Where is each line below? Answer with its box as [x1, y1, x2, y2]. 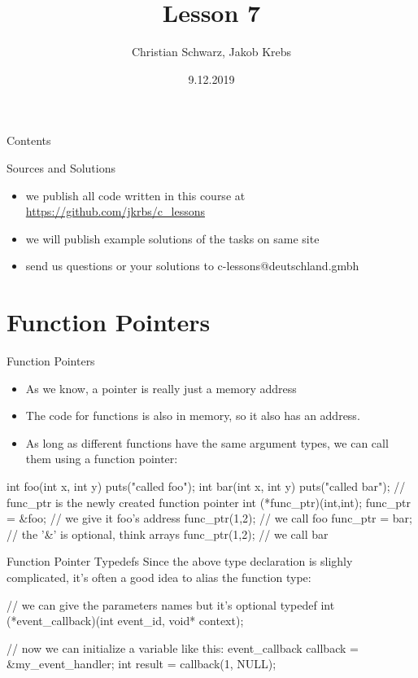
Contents [7, 132, 51, 149]
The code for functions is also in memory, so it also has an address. [25, 407, 360, 424]
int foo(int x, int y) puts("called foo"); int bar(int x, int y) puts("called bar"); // [7, 477, 406, 494]
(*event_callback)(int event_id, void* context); [7, 612, 244, 629]
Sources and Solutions [7, 159, 115, 176]
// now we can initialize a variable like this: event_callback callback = [7, 639, 359, 656]
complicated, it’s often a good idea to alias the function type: [7, 568, 311, 585]
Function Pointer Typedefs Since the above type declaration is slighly [7, 553, 353, 570]
